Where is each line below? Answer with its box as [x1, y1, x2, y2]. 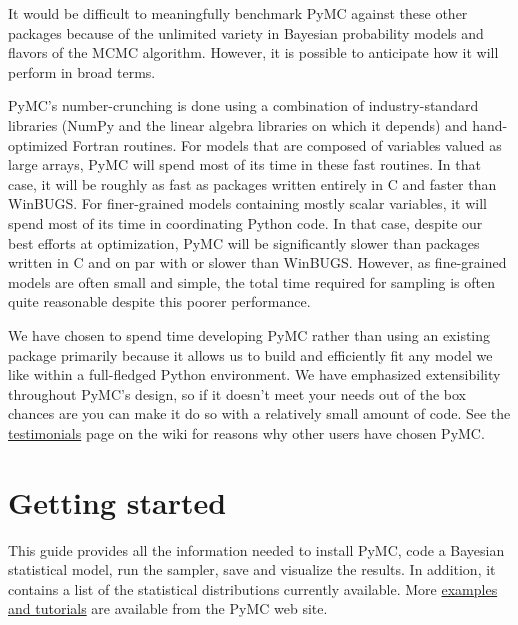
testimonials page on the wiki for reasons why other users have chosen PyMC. [8, 422, 485, 443]
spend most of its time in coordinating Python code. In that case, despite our [8, 212, 483, 233]
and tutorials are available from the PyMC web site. [8, 598, 328, 619]
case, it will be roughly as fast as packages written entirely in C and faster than [8, 173, 497, 194]
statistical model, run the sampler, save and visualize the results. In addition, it [8, 559, 496, 580]
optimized [8, 134, 68, 155]
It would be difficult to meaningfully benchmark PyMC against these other [8, 3, 468, 23]
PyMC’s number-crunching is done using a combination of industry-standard [8, 95, 479, 116]
